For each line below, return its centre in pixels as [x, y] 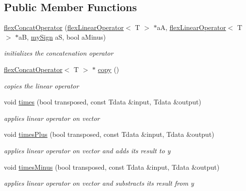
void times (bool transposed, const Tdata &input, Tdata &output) [103, 102]
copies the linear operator [41, 85]
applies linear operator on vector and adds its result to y [87, 150]
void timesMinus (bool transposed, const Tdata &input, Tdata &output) [112, 167]
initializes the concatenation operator [59, 53]
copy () [108, 69]
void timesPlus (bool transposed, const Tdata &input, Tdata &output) [109, 134]
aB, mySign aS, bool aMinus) [62, 37]
